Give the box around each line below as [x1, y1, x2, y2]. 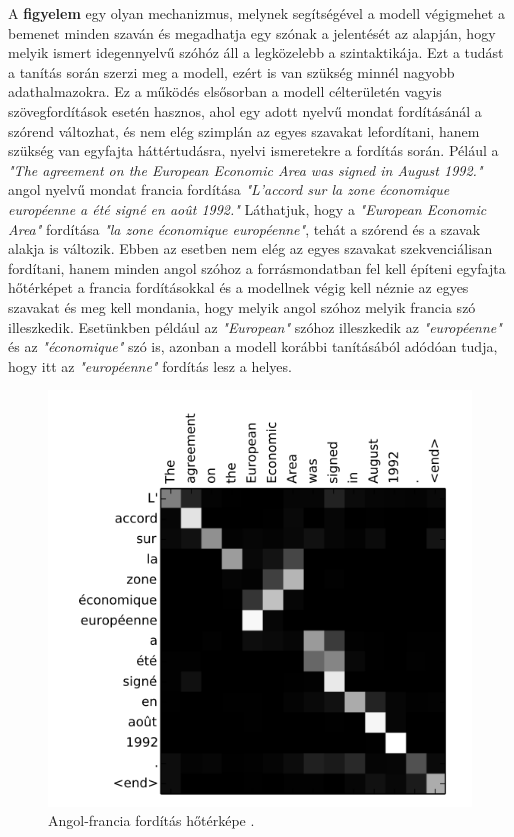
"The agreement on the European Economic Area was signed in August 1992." [8, 159, 483, 180]
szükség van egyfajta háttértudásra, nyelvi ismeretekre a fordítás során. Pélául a [8, 140, 499, 161]
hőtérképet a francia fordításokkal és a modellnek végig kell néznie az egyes [8, 277, 469, 298]
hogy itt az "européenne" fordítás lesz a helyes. [8, 355, 292, 376]
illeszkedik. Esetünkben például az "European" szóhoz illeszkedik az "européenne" [8, 316, 502, 337]
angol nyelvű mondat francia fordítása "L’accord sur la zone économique [8, 179, 450, 200]
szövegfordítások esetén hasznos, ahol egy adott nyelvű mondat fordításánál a [8, 100, 482, 121]
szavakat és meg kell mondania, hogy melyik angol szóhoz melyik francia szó [8, 296, 476, 317]
